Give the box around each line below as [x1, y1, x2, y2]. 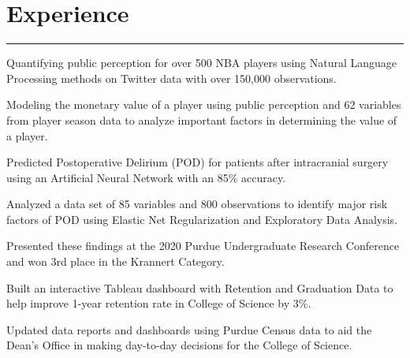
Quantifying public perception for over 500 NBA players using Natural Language [6, 54, 397, 71]
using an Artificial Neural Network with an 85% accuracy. [6, 169, 286, 185]
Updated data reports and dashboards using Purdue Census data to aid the [6, 321, 372, 337]
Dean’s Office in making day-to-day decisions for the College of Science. [6, 337, 352, 353]
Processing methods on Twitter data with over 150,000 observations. [6, 69, 337, 86]
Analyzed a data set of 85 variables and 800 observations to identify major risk [6, 196, 388, 212]
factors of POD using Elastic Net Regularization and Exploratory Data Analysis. [6, 211, 398, 227]
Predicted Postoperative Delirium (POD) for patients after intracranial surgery [6, 154, 389, 170]
